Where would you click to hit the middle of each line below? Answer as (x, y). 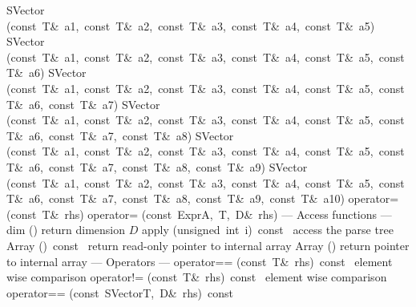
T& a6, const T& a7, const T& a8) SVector (120, 135)
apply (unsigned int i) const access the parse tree (267, 230)
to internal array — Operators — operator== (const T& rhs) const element (200, 261)
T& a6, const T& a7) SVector (83, 104)
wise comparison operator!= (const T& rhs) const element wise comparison (197, 277)
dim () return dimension (66, 230)
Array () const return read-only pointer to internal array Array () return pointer (208, 245)
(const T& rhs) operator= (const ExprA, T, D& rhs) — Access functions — (199, 214)
